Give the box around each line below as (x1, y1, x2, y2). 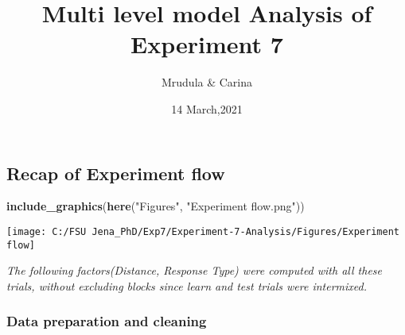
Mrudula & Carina (161, 74, 253, 90)
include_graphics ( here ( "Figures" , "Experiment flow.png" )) (6, 198, 305, 214)
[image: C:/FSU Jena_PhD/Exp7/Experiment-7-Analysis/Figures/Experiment (6, 225, 399, 237)
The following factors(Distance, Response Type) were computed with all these (6, 262, 383, 279)
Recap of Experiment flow (6, 160, 225, 185)
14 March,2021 (171, 100, 243, 117)
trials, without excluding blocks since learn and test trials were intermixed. (6, 277, 367, 294)
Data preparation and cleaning (6, 311, 207, 331)
